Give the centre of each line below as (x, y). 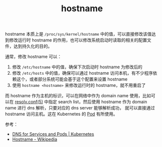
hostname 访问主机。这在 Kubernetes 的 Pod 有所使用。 (61, 114)
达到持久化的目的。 (33, 46)
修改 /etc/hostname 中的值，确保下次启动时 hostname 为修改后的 (77, 67)
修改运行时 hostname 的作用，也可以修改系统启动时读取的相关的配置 (78, 40)
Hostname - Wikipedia (35, 139)
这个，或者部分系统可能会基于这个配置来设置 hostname (72, 79)
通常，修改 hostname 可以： (33, 57)
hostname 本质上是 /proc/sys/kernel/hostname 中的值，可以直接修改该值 (78, 34)
